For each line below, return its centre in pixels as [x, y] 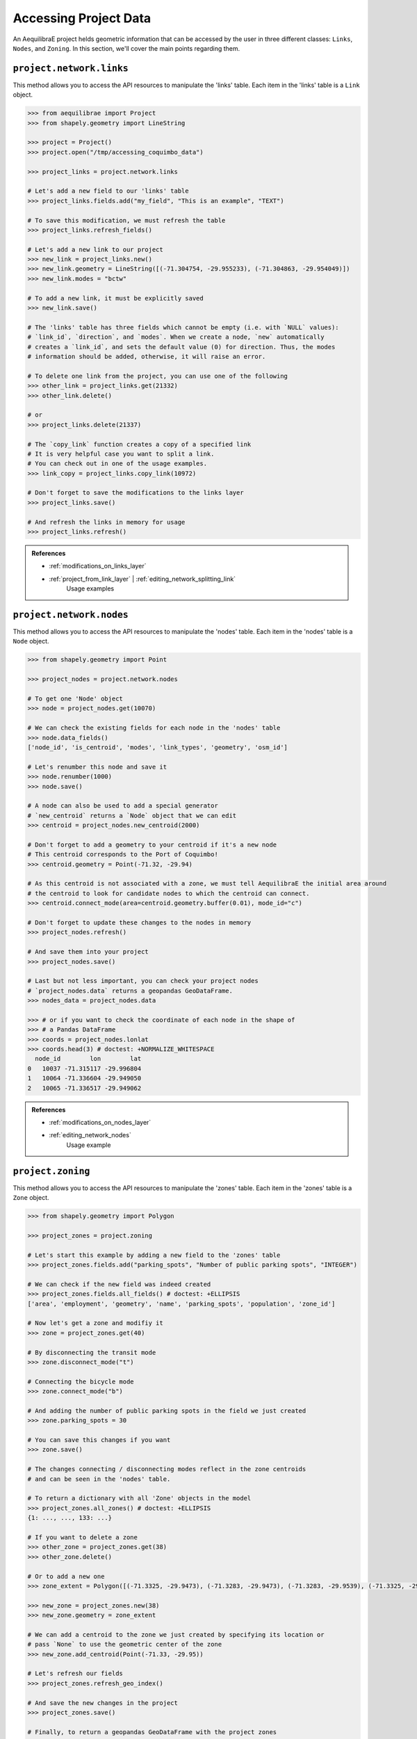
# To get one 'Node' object [75, 699]
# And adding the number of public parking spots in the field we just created [167, 1411]
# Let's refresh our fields [75, 1674]
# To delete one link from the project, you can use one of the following [158, 376]
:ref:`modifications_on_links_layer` [98, 566]
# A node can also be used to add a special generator [123, 806]
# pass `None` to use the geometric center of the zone [125, 1644]
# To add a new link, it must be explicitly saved [116, 298]
